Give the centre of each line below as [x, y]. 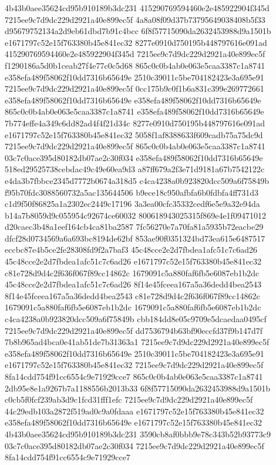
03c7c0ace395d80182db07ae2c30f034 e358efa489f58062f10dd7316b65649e [134, 157]
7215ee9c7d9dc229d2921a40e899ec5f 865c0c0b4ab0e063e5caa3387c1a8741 [135, 146]
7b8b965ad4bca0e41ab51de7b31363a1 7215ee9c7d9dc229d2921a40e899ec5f [137, 342]
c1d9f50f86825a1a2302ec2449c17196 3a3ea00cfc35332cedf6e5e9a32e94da [132, 204]
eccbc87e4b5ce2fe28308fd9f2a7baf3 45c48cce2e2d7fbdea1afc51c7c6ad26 [131, 250]
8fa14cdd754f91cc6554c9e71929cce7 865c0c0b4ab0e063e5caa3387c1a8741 [134, 376]
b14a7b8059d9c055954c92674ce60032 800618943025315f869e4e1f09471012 [135, 215]
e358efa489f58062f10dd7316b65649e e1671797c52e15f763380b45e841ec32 [133, 422]
